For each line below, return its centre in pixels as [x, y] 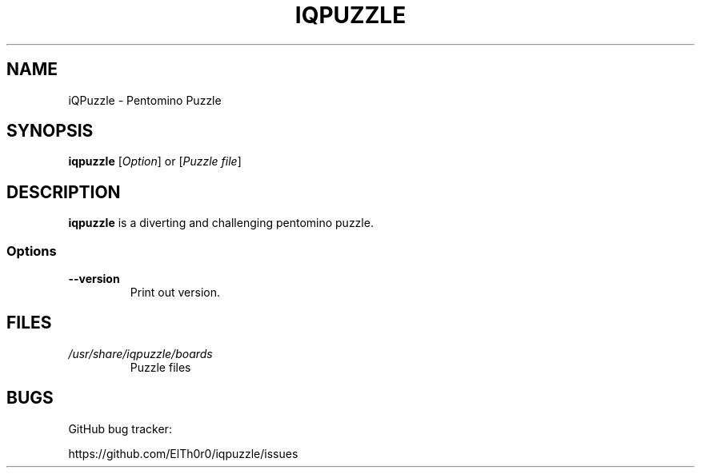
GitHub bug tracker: [120, 428]
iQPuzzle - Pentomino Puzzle [145, 100]
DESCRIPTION [64, 192]
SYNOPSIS [50, 131]
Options [32, 251]
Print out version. [175, 293]
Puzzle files [160, 367]
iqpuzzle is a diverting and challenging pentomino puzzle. [221, 223]
